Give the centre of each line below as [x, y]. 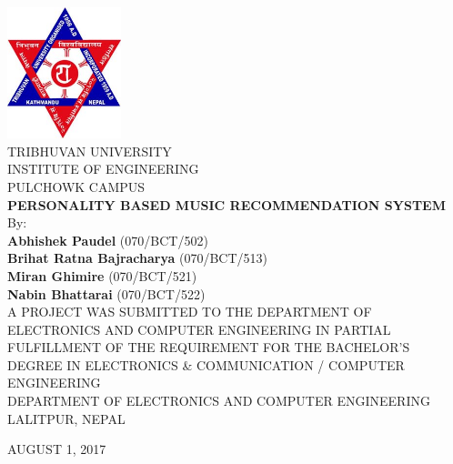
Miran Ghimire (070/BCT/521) [102, 275]
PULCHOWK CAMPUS [76, 186]
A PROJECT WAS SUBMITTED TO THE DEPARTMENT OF [190, 312]
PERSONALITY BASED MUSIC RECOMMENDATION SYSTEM [226, 204]
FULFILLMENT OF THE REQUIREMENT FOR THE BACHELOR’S [209, 347]
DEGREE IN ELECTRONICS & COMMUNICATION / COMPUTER [206, 364]
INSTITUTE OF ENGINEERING [103, 169]
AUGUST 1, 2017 [57, 449]
